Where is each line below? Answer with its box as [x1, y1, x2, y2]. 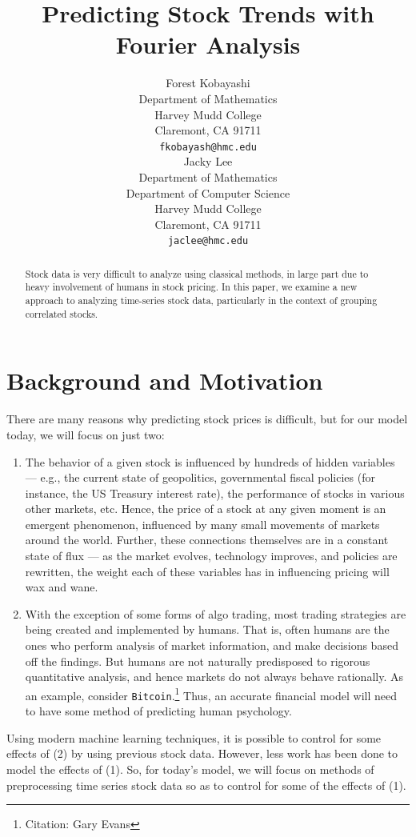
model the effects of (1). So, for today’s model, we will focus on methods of [6, 760, 374, 777]
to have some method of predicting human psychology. [25, 703, 292, 719]
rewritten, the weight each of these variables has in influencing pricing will [25, 563, 390, 579]
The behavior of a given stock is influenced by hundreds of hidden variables [25, 453, 395, 470]
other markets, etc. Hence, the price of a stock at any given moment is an [25, 500, 386, 517]
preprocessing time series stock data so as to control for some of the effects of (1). [6, 776, 406, 793]
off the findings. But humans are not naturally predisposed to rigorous [25, 652, 370, 669]
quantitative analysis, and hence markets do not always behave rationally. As [25, 668, 403, 685]
